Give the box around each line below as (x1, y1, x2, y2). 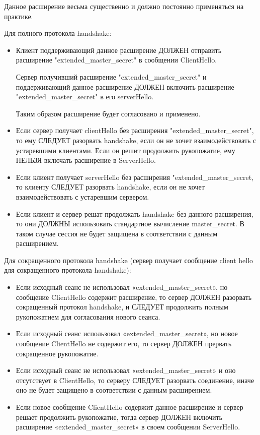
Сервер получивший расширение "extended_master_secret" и (16, 71, 207, 82)
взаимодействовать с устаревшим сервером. (16, 191, 149, 202)
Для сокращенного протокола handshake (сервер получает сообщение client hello (4, 255, 253, 265)
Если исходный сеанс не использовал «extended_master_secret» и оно (16, 365, 236, 376)
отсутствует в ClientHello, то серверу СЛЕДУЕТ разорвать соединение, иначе (16, 375, 254, 385)
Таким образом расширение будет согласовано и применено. (16, 108, 201, 118)
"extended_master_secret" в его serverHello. (16, 91, 154, 102)
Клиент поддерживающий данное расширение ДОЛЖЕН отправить (16, 44, 222, 55)
